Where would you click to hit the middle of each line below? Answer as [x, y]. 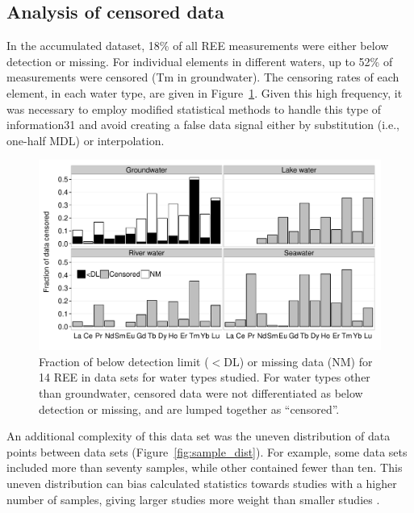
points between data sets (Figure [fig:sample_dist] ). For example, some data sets [207, 451]
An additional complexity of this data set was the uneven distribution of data [199, 436]
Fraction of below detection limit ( [124, 361]
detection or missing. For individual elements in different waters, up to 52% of [200, 61]
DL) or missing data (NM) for [298, 361]
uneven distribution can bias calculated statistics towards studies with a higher [202, 483]
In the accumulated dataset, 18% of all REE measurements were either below [198, 46]
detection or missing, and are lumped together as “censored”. [189, 409]
